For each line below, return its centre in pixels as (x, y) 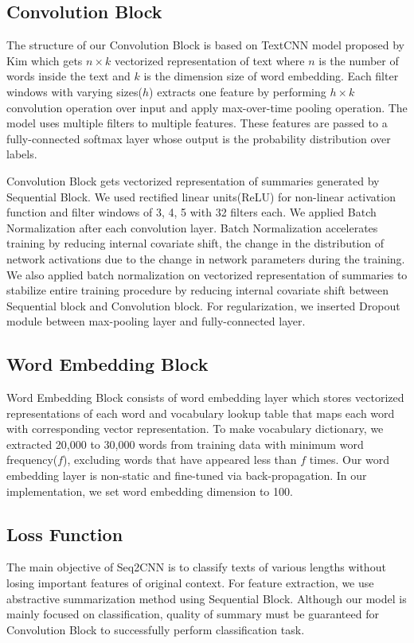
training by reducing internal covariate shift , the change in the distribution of (195, 243)
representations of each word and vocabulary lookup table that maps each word (201, 413)
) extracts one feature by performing (238, 91)
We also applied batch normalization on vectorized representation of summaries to (207, 274)
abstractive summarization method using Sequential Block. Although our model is (207, 598)
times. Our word (349, 460)
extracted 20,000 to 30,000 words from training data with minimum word (185, 444)
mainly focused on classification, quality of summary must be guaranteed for (193, 614)
